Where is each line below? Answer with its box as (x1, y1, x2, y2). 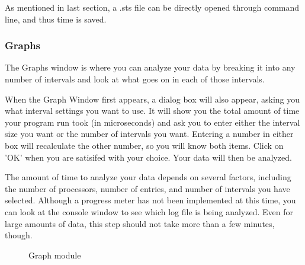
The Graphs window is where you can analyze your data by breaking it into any (5, 61, 296, 74)
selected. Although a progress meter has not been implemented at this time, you (5, 194, 296, 206)
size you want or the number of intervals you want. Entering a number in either (5, 127, 294, 140)
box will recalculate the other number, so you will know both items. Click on (5, 139, 284, 151)
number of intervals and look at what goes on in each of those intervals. (5, 73, 265, 85)
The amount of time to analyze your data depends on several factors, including (5, 171, 291, 183)
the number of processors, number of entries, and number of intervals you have (5, 182, 290, 194)
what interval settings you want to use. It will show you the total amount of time (5, 104, 300, 117)
